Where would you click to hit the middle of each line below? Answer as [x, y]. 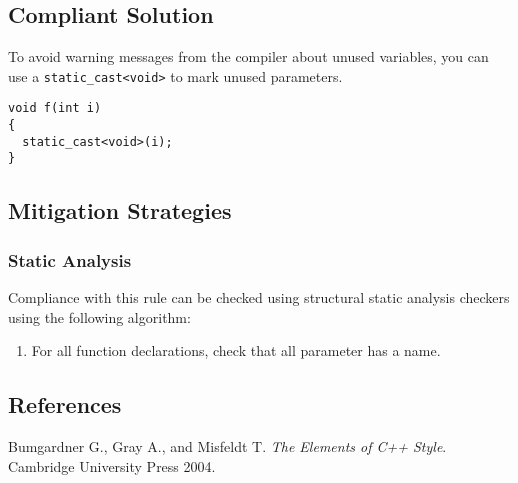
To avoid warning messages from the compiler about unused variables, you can [248, 56]
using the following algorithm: [99, 316]
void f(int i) [55, 108]
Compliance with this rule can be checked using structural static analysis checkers [259, 297]
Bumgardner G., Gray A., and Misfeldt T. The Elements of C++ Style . [227, 446]
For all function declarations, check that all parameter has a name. [236, 350]
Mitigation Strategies [120, 210]
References [65, 404]
